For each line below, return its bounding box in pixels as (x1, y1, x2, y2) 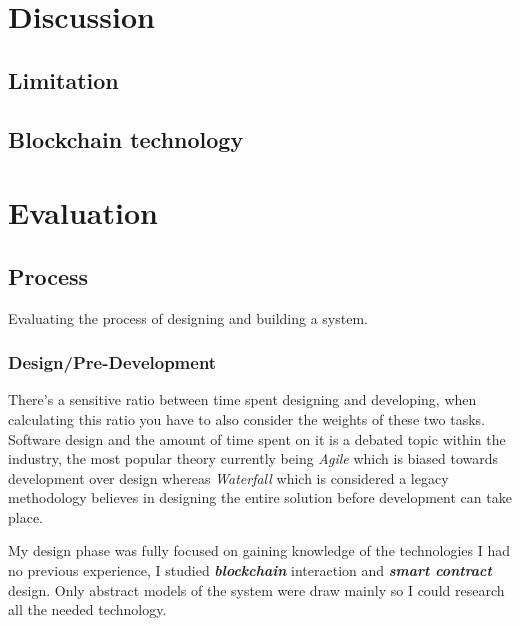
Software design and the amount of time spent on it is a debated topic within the (8, 428, 506, 449)
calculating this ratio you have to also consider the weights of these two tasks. (8, 408, 485, 429)
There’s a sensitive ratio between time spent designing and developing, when (8, 389, 477, 410)
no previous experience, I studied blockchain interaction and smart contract (8, 560, 492, 581)
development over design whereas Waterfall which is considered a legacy (8, 467, 449, 488)
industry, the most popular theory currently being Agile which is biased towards (8, 448, 499, 469)
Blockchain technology (8, 123, 244, 154)
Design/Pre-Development (8, 350, 217, 375)
